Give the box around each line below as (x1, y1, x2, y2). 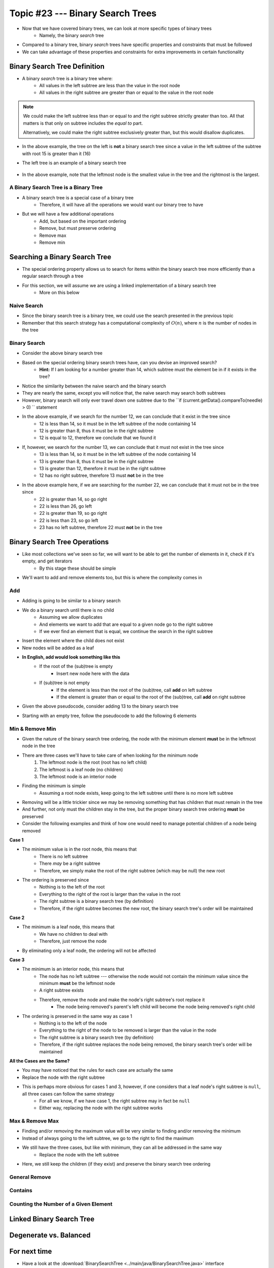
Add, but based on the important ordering (39, 218, 126, 224)
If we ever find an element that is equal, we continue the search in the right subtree (39, 628, 213, 634)
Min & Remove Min (9, 725, 56, 732)
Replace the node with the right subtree (22, 1074, 105, 1080)
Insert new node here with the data (56, 670, 129, 677)
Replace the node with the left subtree (39, 1151, 119, 1157)
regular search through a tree (22, 273, 84, 279)
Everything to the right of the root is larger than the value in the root (39, 891, 181, 897)
